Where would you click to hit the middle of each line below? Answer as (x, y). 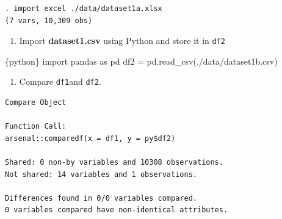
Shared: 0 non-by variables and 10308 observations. (114, 163)
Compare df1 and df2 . (60, 81)
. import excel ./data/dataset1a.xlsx (84, 9)
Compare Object (36, 103)
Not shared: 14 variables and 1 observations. (101, 174)
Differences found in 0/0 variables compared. (101, 198)
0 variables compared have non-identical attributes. (117, 210)
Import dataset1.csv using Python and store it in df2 (122, 41)
